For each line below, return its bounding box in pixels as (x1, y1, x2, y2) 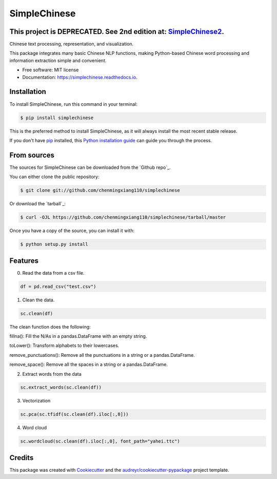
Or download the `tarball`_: (9, 201, 66, 207)
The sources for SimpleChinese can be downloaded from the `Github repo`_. (9, 164, 171, 170)
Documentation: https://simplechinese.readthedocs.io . (22, 74, 138, 80)
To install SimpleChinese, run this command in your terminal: (9, 101, 138, 107)
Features (9, 256, 38, 265)
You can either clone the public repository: (9, 174, 100, 180)
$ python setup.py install (20, 241, 88, 247)
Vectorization (22, 398, 51, 404)
